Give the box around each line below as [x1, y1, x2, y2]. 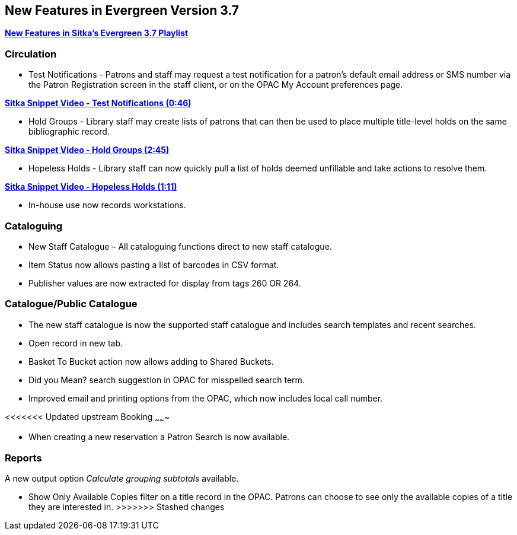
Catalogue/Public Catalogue [5, 298, 138, 310]
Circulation [5, 47, 57, 60]
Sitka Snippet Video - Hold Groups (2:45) [5, 145, 170, 155]
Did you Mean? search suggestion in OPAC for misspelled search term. [28, 374, 305, 385]
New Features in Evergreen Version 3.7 [5, 3, 240, 18]
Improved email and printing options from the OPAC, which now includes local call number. [28, 393, 383, 403]
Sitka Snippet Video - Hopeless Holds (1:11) [5, 181, 177, 192]
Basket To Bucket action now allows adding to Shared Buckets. [28, 356, 274, 367]
